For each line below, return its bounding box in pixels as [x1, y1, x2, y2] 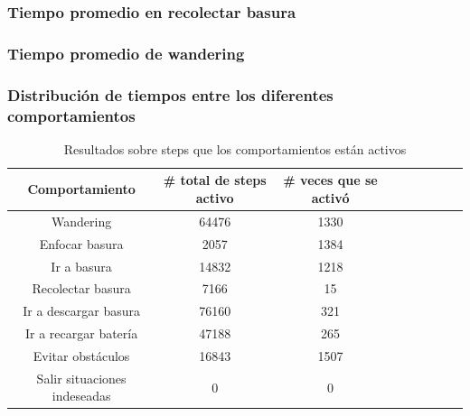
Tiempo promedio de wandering [7, 42, 245, 64]
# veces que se [283, 171, 378, 190]
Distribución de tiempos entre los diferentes [7, 83, 334, 106]
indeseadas [52, 386, 111, 405]
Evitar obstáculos [33, 346, 130, 365]
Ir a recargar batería [24, 324, 138, 343]
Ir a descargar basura [23, 301, 140, 320]
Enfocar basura [39, 234, 124, 253]
